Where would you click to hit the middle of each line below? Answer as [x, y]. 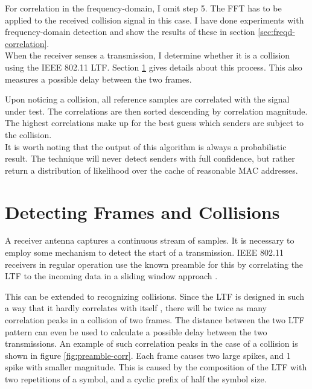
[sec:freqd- [276, 32]
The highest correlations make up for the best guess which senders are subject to [154, 123]
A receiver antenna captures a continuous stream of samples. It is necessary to [150, 240]
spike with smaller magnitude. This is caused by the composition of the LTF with [156, 367]
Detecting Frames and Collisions [142, 211]
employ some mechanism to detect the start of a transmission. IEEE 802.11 [144, 252]
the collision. [28, 134]
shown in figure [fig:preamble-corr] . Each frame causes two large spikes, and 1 [148, 355]
